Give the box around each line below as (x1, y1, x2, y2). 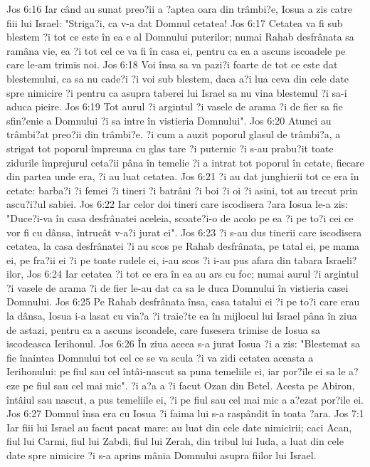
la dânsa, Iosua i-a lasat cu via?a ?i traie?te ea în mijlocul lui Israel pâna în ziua (6, 308, 357, 323)
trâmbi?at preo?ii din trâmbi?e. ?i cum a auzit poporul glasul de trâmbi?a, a (6, 127, 341, 142)
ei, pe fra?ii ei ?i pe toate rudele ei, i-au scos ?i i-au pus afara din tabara (6, 252, 323, 267)
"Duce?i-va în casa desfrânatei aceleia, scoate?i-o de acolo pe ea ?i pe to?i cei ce (6, 210, 354, 225)
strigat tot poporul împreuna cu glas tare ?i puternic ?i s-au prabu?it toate (6, 140, 334, 155)
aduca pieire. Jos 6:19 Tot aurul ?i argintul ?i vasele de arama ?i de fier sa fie (6, 99, 343, 114)
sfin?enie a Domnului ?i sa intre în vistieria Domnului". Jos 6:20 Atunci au (6, 112, 332, 127)
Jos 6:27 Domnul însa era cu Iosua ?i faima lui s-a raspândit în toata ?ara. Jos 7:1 (6, 406, 364, 421)
